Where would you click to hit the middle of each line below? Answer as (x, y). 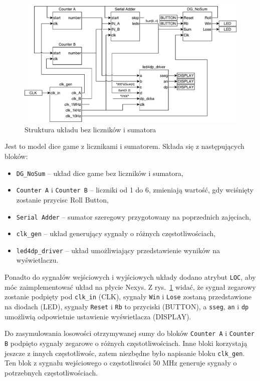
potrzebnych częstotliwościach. (51, 372)
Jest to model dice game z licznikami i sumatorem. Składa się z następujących (124, 146)
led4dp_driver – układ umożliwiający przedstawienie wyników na (118, 250)
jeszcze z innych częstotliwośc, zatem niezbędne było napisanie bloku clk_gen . (125, 353)
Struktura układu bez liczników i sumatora (90, 129)
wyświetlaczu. (37, 260)
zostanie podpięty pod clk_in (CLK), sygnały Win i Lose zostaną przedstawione (128, 297)
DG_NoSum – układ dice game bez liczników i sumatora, (100, 173)
